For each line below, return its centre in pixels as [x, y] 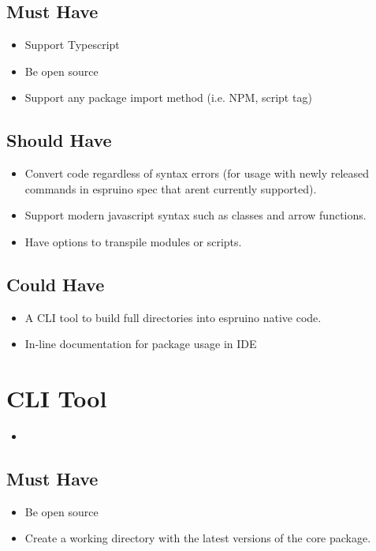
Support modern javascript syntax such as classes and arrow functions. [195, 215]
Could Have [56, 284]
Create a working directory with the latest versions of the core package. [198, 538]
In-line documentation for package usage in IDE [141, 344]
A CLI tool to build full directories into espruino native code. [173, 317]
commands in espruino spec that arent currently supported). [171, 188]
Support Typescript [72, 45]
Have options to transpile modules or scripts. [133, 241]
